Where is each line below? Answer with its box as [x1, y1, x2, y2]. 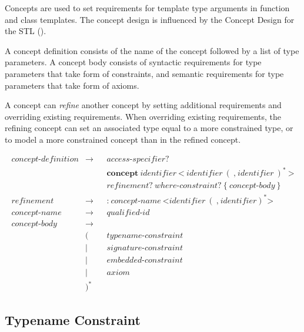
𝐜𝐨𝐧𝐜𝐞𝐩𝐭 [106, 169, 139, 178]
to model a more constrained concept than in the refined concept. [5, 133, 241, 145]
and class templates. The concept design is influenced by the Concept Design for [5, 13, 295, 25]
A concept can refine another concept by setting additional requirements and [5, 99, 282, 111]
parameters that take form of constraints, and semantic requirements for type [5, 67, 284, 79]
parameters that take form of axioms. [5, 79, 139, 91]
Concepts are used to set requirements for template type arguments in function [5, 2, 290, 14]
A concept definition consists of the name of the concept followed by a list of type [5, 44, 299, 56]
